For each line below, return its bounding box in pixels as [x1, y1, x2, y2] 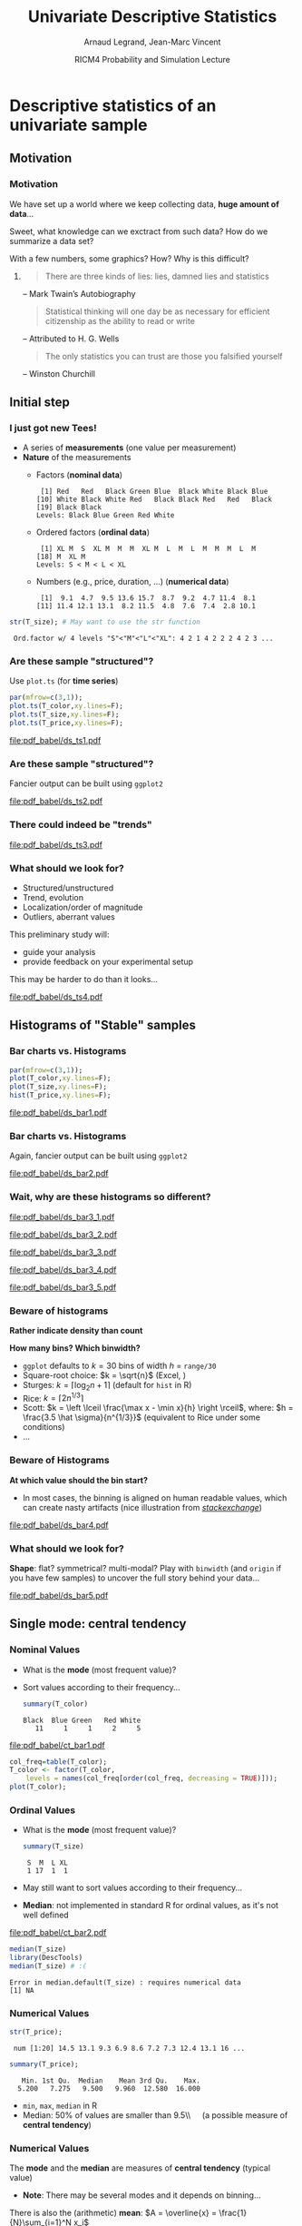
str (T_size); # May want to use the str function [9, 617, 201, 627]
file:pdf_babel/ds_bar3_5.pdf [9, 1282, 117, 1293]
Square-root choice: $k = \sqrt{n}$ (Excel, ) [22, 1369, 187, 1381]
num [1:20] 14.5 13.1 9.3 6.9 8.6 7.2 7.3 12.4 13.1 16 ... [13, 2044, 246, 2054]
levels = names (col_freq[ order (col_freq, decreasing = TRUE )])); [25, 1774, 278, 1783]
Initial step [9, 395, 70, 410]
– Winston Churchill [22, 368, 95, 379]
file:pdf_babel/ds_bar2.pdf [9, 1168, 109, 1179]
